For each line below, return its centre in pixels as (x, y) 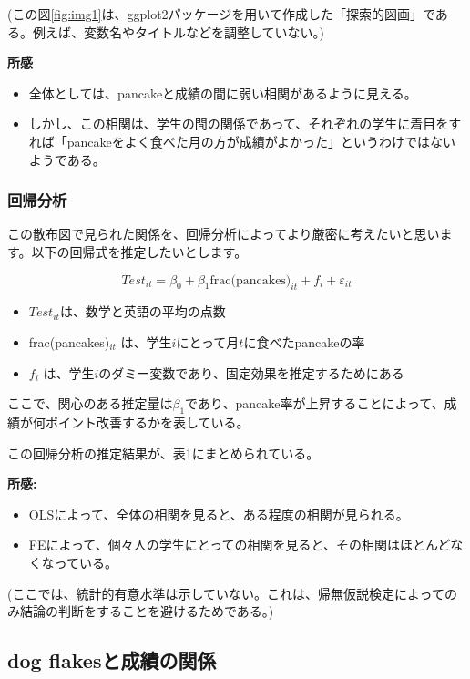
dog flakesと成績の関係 (112, 660)
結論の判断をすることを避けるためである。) (147, 611)
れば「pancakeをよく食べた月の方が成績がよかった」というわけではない (242, 141)
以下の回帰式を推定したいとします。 (139, 251)
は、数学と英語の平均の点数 (143, 311)
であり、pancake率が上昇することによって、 (315, 403)
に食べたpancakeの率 (304, 341)
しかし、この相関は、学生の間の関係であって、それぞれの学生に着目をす (245, 123)
